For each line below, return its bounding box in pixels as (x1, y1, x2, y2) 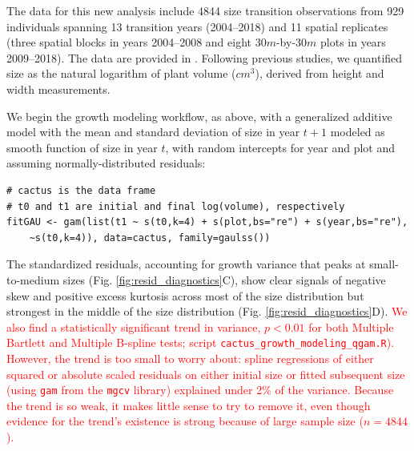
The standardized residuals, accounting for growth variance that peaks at (6, 256, 366, 272)
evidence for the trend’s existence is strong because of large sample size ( (6, 413, 364, 429)
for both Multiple (308, 318, 394, 335)
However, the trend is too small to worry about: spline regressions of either (6, 349, 374, 366)
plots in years (320, 34, 386, 50)
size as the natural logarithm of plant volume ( (6, 65, 236, 82)
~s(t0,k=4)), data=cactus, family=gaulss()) (29, 232, 271, 244)
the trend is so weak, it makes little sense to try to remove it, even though (6, 397, 371, 413)
